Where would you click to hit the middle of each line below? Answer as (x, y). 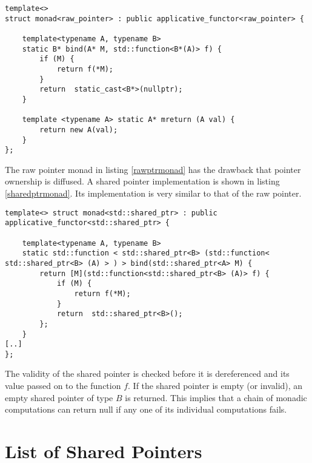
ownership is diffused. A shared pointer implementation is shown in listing (142, 181)
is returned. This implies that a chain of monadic (216, 397)
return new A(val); (79, 130)
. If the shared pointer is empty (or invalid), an (215, 386)
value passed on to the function (63, 386)
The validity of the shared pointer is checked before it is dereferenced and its (147, 373)
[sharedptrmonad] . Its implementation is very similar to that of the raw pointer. (153, 193)
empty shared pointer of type (59, 397)
